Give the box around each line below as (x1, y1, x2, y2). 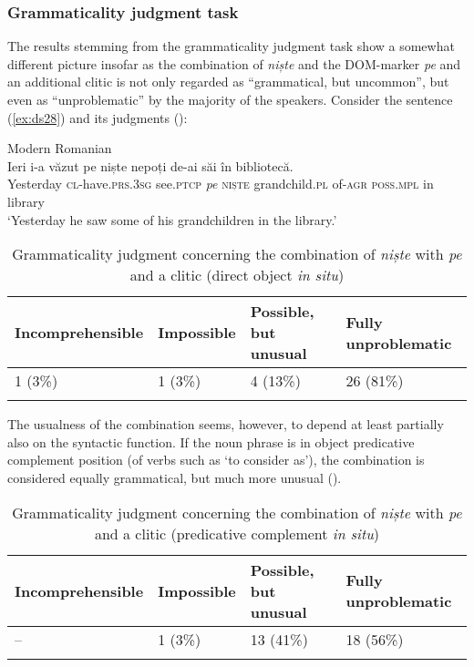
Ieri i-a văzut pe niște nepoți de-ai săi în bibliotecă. (7, 156, 294, 175)
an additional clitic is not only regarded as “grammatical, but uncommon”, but (7, 72, 449, 91)
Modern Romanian (7, 139, 112, 158)
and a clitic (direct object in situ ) (129, 264, 345, 286)
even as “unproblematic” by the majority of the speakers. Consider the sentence (7, 90, 453, 108)
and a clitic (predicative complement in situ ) (94, 522, 380, 544)
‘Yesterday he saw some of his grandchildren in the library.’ (7, 210, 337, 229)
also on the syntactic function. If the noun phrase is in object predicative (7, 432, 415, 451)
